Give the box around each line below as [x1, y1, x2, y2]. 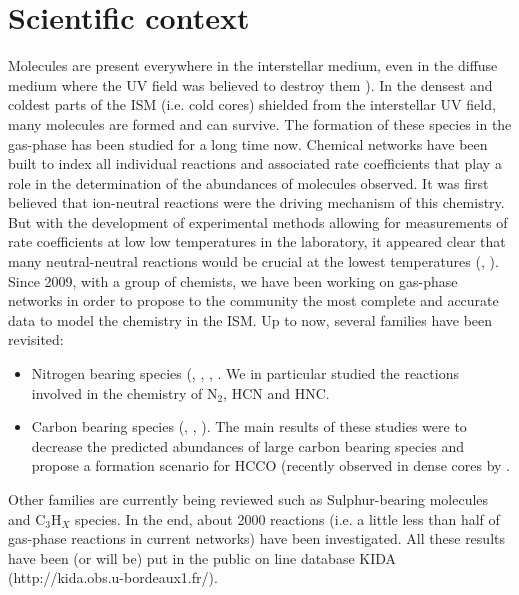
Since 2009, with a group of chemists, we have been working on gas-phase [8, 270, 458, 291]
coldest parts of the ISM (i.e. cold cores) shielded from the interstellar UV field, [8, 94, 496, 115]
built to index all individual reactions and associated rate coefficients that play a [8, 153, 502, 174]
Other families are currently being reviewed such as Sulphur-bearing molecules [8, 489, 489, 509]
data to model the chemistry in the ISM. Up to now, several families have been [8, 309, 493, 330]
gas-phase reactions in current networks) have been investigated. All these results [8, 528, 505, 549]
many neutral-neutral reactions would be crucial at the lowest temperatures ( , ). [8, 251, 499, 272]
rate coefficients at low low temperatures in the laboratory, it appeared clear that [8, 231, 506, 252]
